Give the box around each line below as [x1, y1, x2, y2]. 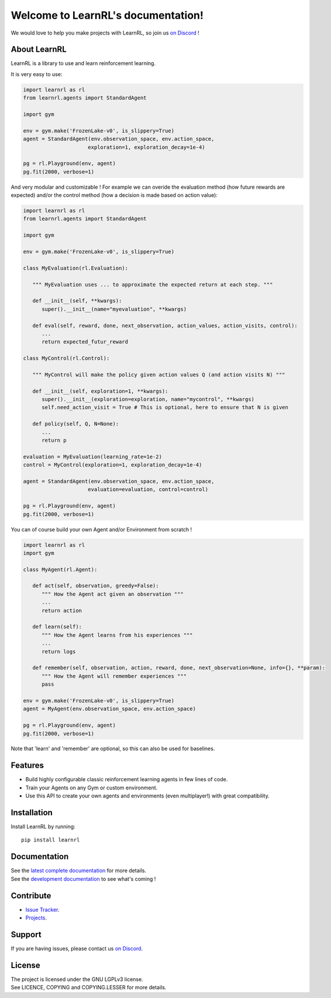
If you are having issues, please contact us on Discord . [11, 945, 143, 952]
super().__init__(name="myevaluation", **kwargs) [42, 305, 187, 312]
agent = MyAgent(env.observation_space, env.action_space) [23, 706, 196, 712]
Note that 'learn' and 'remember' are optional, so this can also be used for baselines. [11, 745, 215, 752]
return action [42, 607, 82, 614]
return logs [42, 648, 76, 655]
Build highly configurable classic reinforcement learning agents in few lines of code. [25, 776, 228, 783]
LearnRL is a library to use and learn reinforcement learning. [11, 60, 156, 67]
